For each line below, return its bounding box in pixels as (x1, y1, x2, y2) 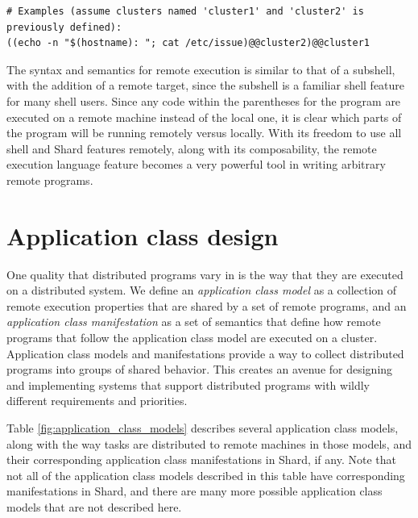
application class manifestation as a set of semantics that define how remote (6, 313, 381, 330)
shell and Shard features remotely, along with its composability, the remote (6, 140, 377, 157)
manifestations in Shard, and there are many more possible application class (6, 482, 383, 499)
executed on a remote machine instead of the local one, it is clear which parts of (6, 108, 402, 125)
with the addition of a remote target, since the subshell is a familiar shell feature (6, 77, 405, 94)
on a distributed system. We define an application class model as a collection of (6, 282, 397, 299)
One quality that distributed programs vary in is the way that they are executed (6, 265, 404, 282)
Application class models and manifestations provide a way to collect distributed (6, 345, 404, 361)
